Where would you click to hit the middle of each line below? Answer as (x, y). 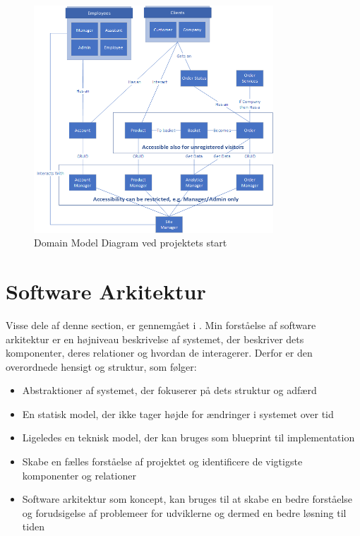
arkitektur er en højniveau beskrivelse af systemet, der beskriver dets (155, 339)
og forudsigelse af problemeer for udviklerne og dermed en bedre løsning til (184, 512)
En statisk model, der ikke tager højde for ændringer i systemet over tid (178, 413)
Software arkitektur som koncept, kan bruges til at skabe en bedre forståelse (187, 499)
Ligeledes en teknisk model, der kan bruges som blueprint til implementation (188, 437)
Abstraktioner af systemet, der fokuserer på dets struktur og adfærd (169, 390)
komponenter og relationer (79, 475)
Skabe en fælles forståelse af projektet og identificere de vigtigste (162, 461)
